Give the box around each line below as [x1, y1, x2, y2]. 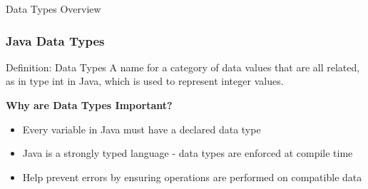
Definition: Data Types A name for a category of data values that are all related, [6, 59, 360, 74]
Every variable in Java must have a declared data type [22, 121, 261, 136]
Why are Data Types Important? [6, 98, 173, 112]
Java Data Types [6, 31, 105, 49]
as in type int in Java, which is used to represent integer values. [6, 73, 284, 88]
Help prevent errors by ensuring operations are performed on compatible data [22, 169, 362, 184]
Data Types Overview [6, 1, 101, 16]
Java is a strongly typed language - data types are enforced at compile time [22, 145, 353, 160]
